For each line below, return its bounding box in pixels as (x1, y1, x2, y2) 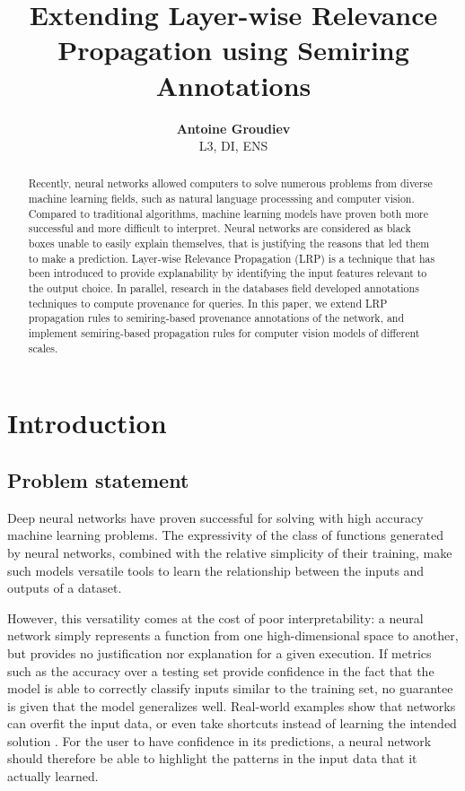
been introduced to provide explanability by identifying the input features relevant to (28, 265, 427, 281)
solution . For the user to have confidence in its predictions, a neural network (7, 731, 432, 750)
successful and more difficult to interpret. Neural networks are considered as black (28, 221, 411, 236)
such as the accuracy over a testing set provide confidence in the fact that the (7, 661, 434, 680)
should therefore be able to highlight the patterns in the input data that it (7, 749, 417, 768)
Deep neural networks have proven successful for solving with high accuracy (7, 508, 424, 526)
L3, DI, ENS (198, 136, 268, 155)
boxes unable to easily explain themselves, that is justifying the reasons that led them (28, 236, 430, 251)
